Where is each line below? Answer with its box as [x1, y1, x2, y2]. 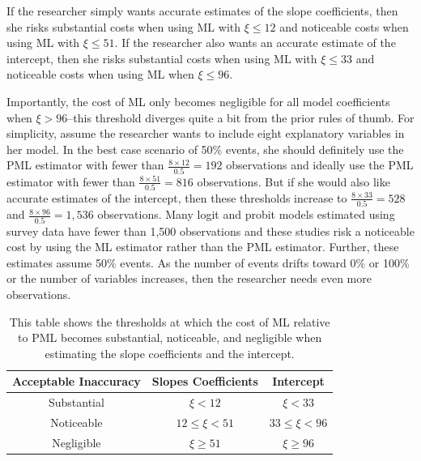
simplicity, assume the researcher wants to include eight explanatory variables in [6, 125, 405, 142]
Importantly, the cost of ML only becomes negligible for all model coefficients [6, 92, 390, 109]
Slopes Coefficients [151, 373, 258, 390]
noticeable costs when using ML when [6, 66, 194, 83]
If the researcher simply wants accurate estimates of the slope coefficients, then [6, 2, 398, 19]
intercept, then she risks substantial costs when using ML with [6, 49, 317, 66]
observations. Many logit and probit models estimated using [97, 206, 395, 223]
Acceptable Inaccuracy [12, 373, 141, 390]
